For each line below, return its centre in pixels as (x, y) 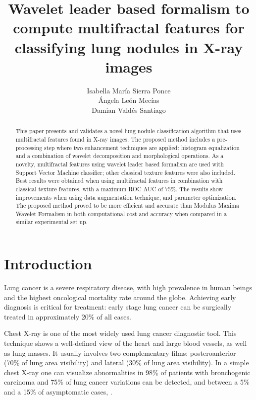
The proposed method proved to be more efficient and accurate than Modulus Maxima (127, 205)
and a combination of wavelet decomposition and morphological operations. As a (120, 156)
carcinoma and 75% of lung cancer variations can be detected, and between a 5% (127, 382)
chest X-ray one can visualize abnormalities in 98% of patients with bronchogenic (127, 372)
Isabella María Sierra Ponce (129, 90)
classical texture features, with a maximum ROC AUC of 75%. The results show (119, 189)
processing (29, 147)
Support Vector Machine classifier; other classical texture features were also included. (126, 172)
